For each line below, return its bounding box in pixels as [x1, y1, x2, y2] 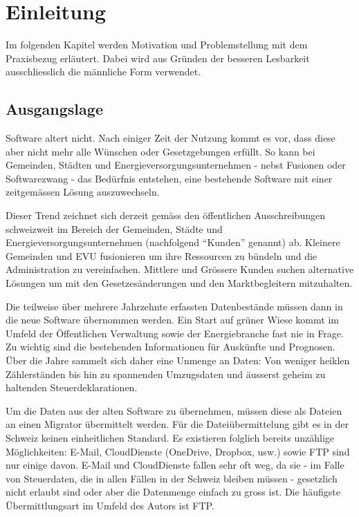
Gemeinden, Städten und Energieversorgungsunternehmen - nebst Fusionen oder [6, 158, 346, 172]
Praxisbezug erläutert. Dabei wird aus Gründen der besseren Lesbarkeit [6, 50, 310, 65]
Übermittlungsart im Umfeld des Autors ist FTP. [6, 498, 214, 512]
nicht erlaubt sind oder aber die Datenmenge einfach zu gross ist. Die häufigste [6, 485, 340, 499]
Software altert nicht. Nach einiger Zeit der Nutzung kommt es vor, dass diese [6, 131, 335, 145]
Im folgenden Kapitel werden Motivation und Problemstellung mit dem [6, 37, 308, 52]
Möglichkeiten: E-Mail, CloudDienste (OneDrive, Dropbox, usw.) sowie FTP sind [6, 444, 350, 458]
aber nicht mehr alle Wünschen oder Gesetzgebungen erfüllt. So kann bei [6, 144, 315, 158]
